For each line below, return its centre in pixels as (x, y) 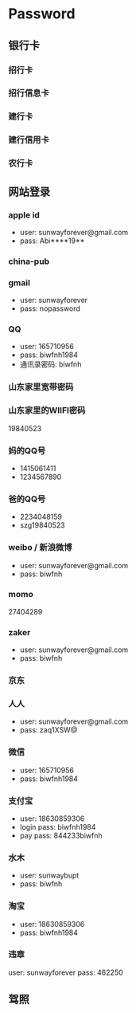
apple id (24, 214)
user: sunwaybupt (49, 876)
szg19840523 (42, 525)
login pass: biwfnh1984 (58, 826)
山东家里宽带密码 (41, 387)
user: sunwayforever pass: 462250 (66, 972)
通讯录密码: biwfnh (51, 364)
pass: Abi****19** (52, 241)
